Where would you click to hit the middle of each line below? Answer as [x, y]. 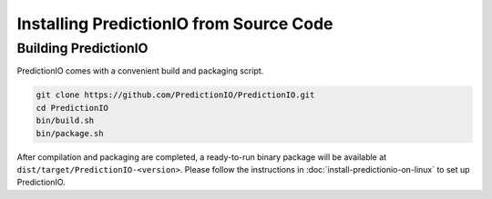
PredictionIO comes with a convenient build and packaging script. [140, 71]
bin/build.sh [65, 121]
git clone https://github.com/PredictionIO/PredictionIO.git [175, 95]
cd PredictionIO [72, 108]
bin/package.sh [70, 133]
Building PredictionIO [82, 48]
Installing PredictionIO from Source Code [175, 24]
